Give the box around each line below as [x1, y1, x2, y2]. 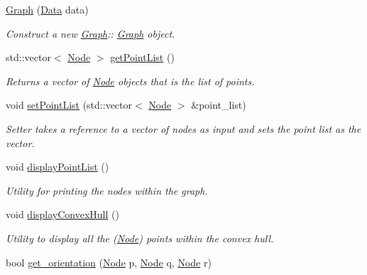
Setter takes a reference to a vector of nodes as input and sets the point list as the [6, 121, 361, 136]
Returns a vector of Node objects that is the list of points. [6, 73, 255, 88]
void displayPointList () [6, 159, 109, 174]
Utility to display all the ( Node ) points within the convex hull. [6, 230, 274, 245]
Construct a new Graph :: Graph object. [6, 26, 175, 41]
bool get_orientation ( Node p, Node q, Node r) [6, 254, 212, 269]
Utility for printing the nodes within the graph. [6, 183, 208, 198]
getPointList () [110, 50, 175, 65]
